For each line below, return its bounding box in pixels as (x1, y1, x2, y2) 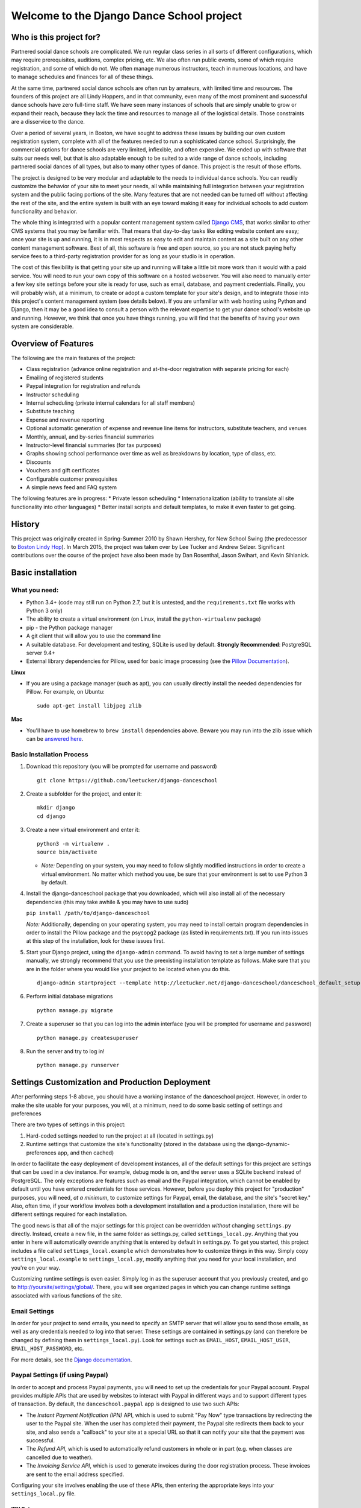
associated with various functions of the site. (11, 1291, 123, 1299)
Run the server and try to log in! (26, 1047, 105, 1055)
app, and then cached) (57, 1149, 114, 1156)
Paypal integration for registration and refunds (26, 382, 141, 390)
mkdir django (37, 804, 75, 811)
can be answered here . (26, 735, 84, 743)
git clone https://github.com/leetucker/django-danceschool (37, 777, 218, 784)
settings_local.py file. (11, 1490, 76, 1497)
